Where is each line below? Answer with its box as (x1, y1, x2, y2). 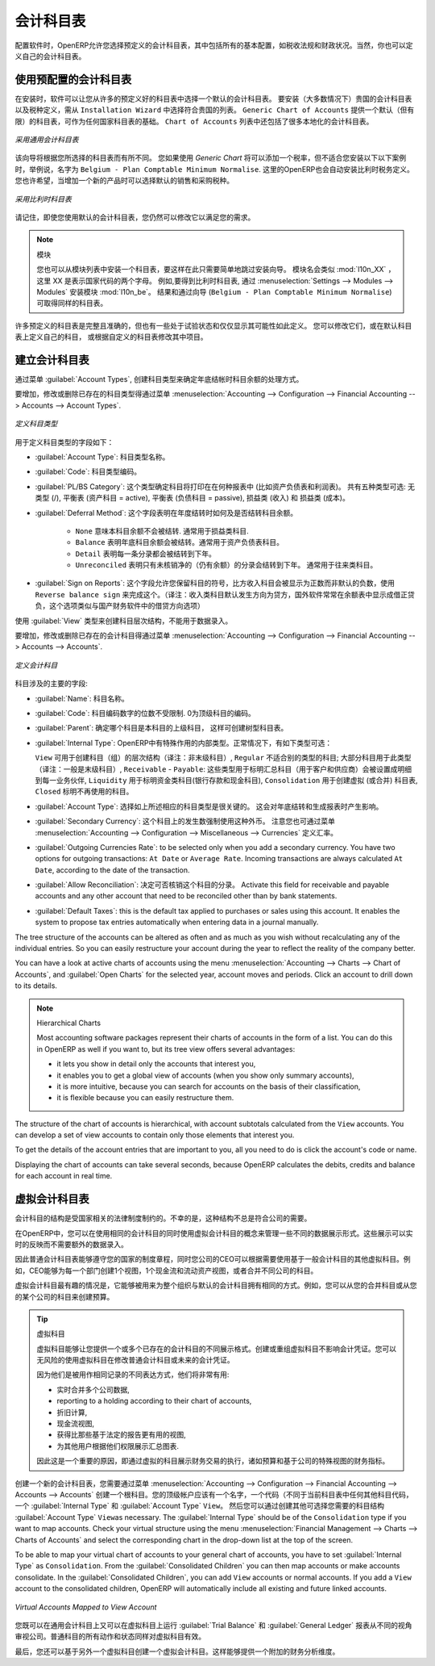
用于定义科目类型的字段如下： (14, 437, 114, 447)
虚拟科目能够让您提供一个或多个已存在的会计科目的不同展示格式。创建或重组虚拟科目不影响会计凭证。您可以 (36, 1344, 396, 1354)
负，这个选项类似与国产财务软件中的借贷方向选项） (35, 601, 205, 611)
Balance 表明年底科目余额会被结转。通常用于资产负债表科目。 (75, 538, 284, 547)
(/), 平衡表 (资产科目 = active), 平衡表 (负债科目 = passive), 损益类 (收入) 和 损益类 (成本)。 (51, 493, 350, 503)
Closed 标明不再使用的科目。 (35, 787, 134, 797)
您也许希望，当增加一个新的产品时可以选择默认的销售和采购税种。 (14, 176, 234, 186)
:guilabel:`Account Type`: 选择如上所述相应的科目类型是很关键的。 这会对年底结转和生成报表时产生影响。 (35, 802, 383, 811)
